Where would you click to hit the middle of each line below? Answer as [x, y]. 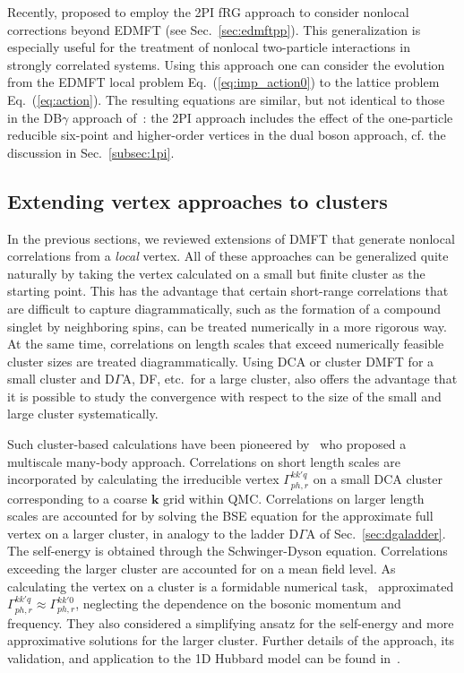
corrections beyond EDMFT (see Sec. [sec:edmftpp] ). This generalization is [214, 29]
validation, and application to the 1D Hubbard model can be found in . [204, 657]
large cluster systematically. [83, 414]
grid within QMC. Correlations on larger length [294, 498]
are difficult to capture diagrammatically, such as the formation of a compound [224, 308]
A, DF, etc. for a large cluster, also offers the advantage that [290, 379]
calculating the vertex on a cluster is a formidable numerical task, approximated [231, 586]
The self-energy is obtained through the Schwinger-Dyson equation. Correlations [228, 551]
